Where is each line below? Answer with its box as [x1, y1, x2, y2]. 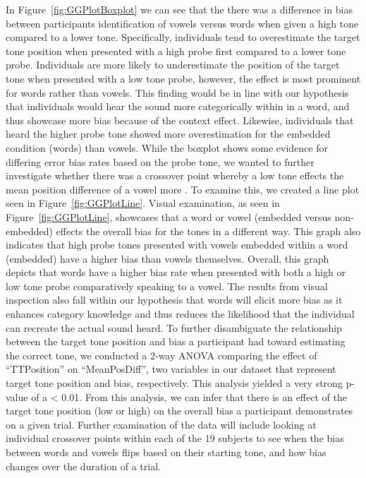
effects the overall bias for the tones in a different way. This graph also [56, 223, 361, 238]
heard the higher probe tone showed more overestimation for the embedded [6, 126, 331, 141]
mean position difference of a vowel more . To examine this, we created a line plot [6, 181, 360, 196]
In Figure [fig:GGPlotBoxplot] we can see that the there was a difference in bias [6, 2, 353, 16]
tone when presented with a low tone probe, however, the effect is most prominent [6, 71, 361, 85]
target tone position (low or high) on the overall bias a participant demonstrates [6, 403, 353, 418]
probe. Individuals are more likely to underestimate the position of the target [6, 57, 340, 72]
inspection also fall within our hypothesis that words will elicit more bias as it [6, 292, 343, 307]
